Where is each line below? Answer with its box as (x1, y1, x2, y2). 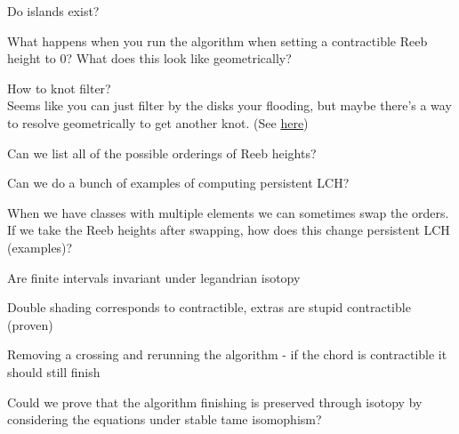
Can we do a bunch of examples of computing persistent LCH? (7, 173, 350, 192)
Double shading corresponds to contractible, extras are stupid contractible (7, 298, 411, 317)
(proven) (7, 315, 53, 334)
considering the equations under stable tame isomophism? (7, 410, 322, 429)
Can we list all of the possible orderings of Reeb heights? (7, 143, 317, 162)
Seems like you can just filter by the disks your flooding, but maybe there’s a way (7, 96, 452, 115)
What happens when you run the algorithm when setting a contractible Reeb (7, 31, 428, 50)
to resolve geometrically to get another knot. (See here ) (7, 113, 309, 132)
